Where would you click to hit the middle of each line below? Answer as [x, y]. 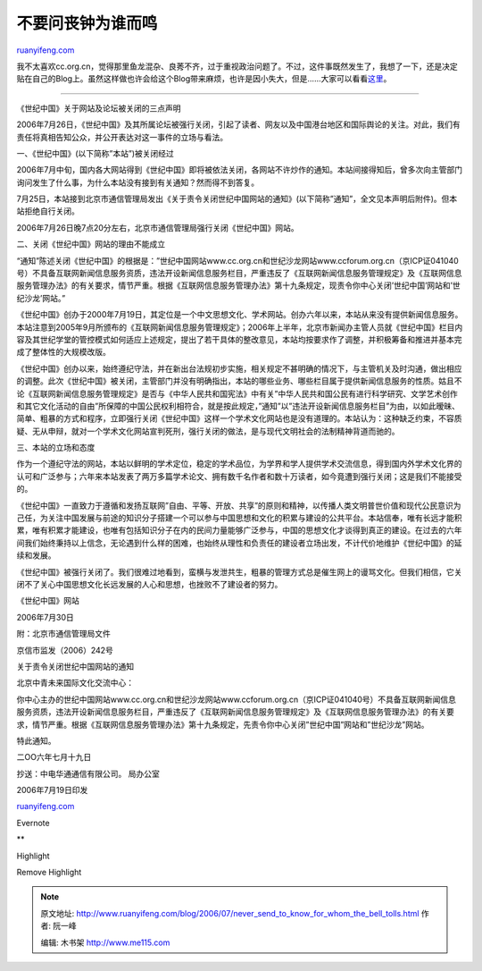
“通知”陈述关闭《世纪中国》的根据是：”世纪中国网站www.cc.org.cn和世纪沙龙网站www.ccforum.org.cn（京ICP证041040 [237, 260]
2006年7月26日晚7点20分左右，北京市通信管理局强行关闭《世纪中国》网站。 [158, 227]
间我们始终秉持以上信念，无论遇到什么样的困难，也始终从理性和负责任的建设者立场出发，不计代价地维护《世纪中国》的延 [239, 543]
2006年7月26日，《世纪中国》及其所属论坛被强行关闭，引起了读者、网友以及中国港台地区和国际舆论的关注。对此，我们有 [239, 124]
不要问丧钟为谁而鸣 [87, 23]
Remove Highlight [49, 873]
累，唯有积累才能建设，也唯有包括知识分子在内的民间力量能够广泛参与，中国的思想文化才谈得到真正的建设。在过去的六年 [239, 530]
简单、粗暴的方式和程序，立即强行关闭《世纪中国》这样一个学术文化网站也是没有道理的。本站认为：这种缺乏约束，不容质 [239, 418]
